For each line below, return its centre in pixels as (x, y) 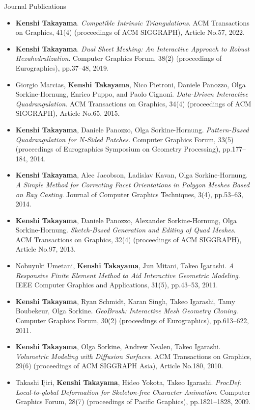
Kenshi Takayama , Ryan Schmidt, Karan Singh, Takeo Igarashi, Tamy (125, 301)
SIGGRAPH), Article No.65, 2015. (68, 113)
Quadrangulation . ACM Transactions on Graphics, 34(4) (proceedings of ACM (133, 103)
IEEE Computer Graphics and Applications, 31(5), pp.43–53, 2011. (117, 285)
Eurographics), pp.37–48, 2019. (62, 67)
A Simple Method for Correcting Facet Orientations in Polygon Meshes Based (132, 184)
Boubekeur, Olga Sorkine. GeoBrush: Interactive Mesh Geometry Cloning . (127, 311)
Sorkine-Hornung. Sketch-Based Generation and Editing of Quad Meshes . (126, 230)
